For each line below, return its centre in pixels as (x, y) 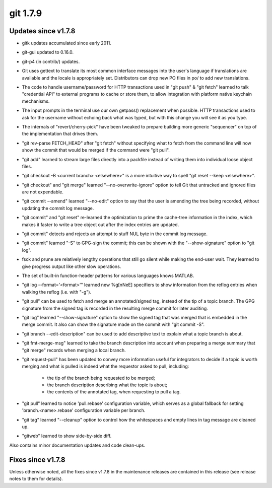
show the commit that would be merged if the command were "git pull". (96, 150)
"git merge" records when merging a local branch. (74, 350)
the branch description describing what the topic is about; (107, 385)
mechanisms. (36, 101)
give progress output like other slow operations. (72, 266)
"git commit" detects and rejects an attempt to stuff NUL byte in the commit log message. (115, 234)
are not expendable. (43, 192)
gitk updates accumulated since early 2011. (67, 43)
